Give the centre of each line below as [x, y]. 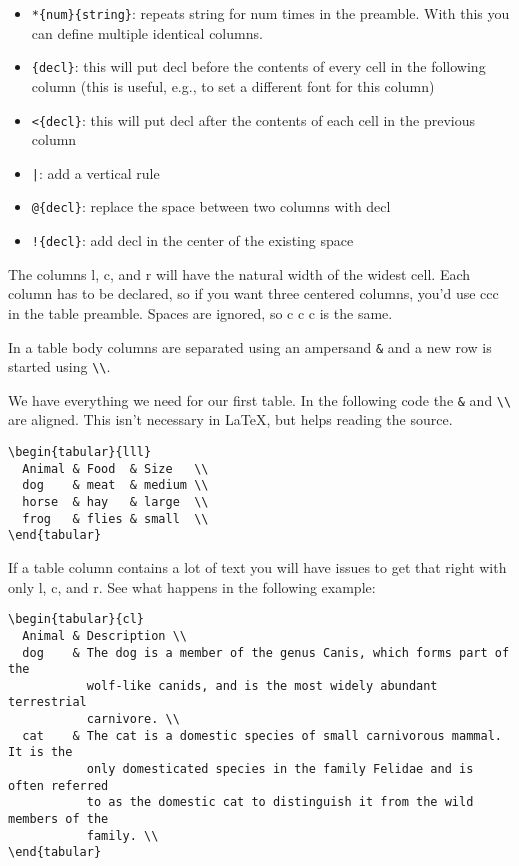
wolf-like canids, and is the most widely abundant [262, 685]
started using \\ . [59, 366]
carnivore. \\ [133, 719]
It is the [40, 752]
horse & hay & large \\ [115, 502]
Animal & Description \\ [104, 635]
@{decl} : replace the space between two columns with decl [211, 206]
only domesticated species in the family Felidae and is [280, 769]
